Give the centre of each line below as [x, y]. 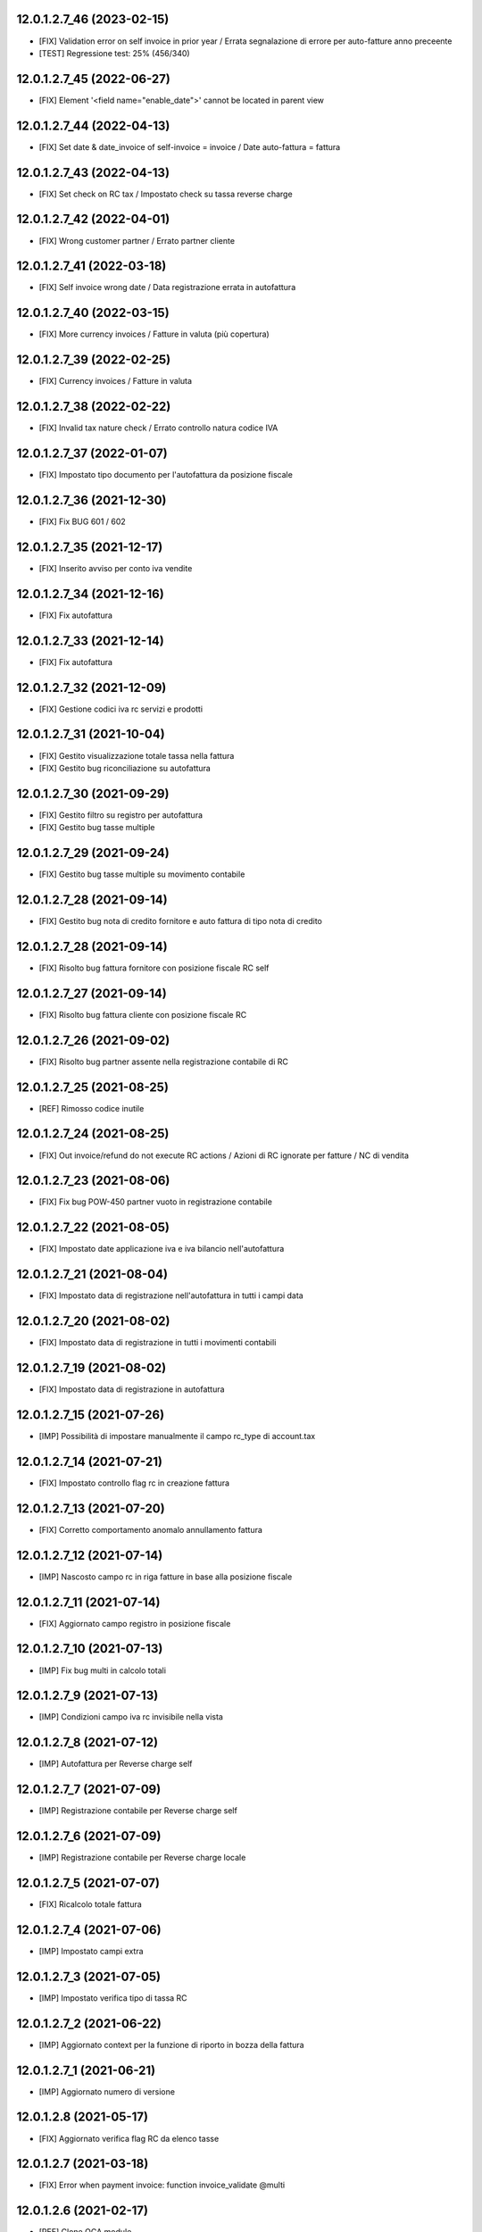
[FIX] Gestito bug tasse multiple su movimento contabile [142, 874]
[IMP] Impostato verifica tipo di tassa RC [113, 1998]
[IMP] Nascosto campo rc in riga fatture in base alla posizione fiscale [166, 1577]
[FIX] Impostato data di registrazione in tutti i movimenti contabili [158, 1343]
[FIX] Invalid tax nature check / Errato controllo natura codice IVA [158, 428]
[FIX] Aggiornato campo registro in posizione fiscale [135, 1623]
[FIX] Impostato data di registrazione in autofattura [132, 1389]
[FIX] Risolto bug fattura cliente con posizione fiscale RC [143, 1014]
